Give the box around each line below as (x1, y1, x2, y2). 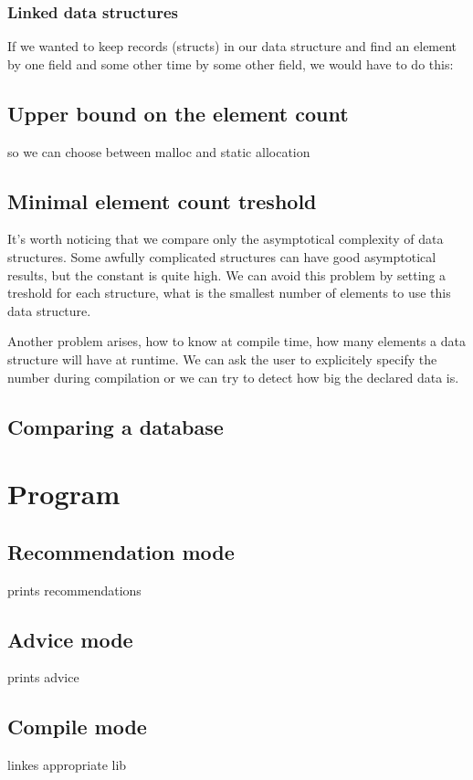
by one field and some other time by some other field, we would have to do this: (7, 54, 454, 73)
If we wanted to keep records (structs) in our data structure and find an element (7, 37, 457, 56)
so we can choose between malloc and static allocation (7, 142, 310, 161)
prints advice (7, 668, 79, 687)
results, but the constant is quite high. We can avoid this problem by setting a (7, 265, 447, 284)
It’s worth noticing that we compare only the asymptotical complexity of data (7, 229, 444, 248)
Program (7, 475, 121, 512)
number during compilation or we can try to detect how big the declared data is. (7, 367, 459, 386)
